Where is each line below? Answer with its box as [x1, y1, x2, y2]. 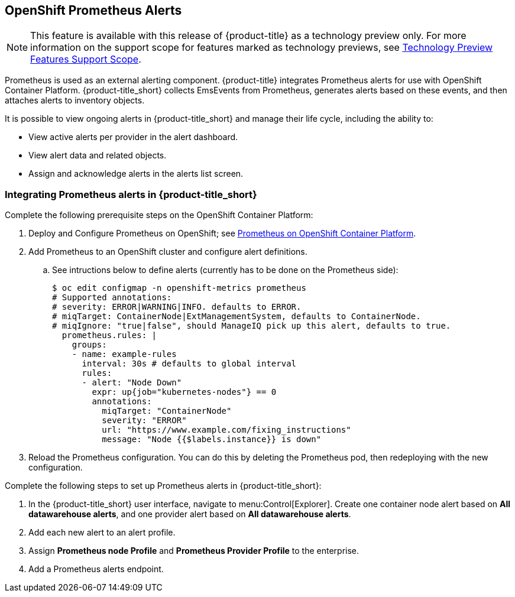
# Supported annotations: [52, 293, 172, 303]
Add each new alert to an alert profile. [28, 527, 176, 538]
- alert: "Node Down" [82, 378, 182, 388]
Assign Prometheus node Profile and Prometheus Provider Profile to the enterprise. [28, 546, 359, 556]
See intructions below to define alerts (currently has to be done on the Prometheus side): [52, 265, 399, 275]
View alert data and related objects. [28, 150, 167, 161]
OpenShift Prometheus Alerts [5, 3, 182, 18]
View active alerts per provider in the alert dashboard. [28, 132, 238, 142]
